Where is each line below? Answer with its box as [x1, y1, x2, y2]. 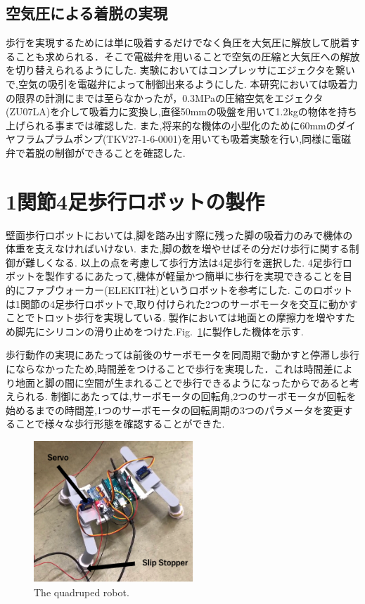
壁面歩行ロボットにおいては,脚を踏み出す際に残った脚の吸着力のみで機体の [6, 227, 353, 242]
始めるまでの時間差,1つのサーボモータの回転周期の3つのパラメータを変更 [6, 402, 343, 417]
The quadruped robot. [34, 584, 129, 599]
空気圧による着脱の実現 [6, 2, 168, 24]
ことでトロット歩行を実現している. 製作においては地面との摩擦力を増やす [6, 310, 345, 325]
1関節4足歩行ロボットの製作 [6, 186, 265, 215]
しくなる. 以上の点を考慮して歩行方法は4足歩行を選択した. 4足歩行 [34, 255, 342, 269]
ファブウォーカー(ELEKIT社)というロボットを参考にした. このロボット [25, 283, 353, 297]
